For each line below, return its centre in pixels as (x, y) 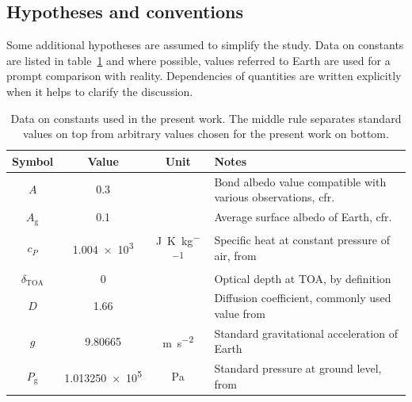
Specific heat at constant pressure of (302, 240)
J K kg (174, 240)
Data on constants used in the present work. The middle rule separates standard (206, 118)
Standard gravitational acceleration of (306, 333)
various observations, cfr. (275, 197)
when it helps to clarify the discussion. (100, 91)
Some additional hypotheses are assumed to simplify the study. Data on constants (205, 45)
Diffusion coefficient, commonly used (303, 298)
